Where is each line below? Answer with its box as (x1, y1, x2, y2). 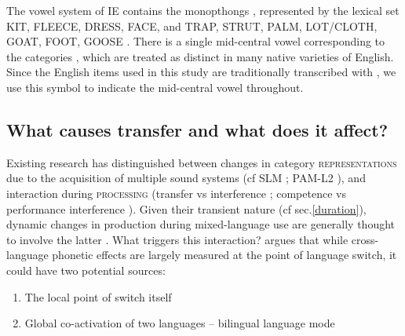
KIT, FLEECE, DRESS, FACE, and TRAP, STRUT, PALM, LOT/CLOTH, (6, 17, 378, 34)
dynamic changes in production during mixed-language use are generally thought (6, 216, 396, 232)
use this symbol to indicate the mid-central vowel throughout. (6, 79, 304, 95)
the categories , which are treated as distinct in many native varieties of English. (6, 48, 394, 64)
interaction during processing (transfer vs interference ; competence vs (6, 184, 346, 201)
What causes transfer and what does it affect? (6, 117, 389, 141)
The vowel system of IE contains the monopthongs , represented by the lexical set (6, 2, 400, 18)
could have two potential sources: (6, 261, 166, 278)
